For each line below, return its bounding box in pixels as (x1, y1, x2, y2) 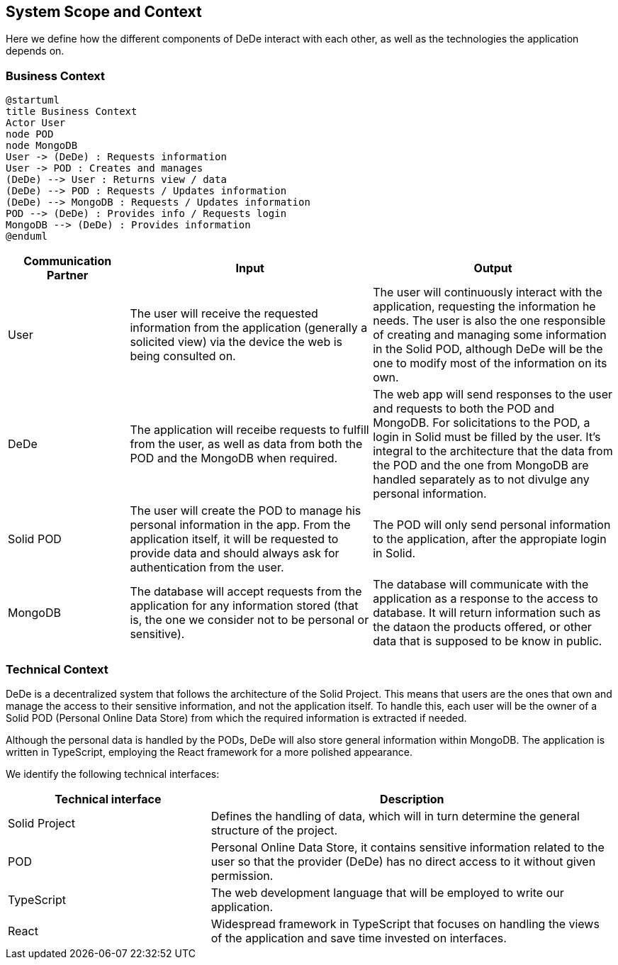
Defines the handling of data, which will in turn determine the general (210, 808, 580, 823)
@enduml (6, 230, 48, 242)
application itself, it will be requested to (130, 532, 339, 547)
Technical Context (6, 662, 108, 676)
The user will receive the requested (130, 306, 318, 321)
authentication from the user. (130, 560, 284, 575)
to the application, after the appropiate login (373, 532, 607, 547)
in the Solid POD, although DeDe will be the (373, 342, 603, 357)
